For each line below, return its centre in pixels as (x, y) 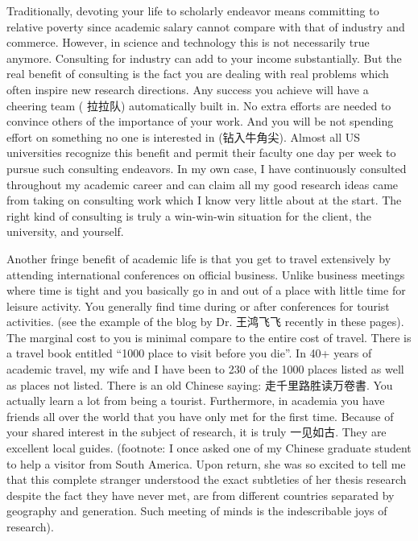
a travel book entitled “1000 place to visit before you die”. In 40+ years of (189, 353)
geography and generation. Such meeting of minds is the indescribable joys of (197, 511)
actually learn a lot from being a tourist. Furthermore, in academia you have (196, 401)
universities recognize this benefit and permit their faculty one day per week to (201, 153)
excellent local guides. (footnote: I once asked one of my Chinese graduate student (209, 448)
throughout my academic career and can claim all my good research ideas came (203, 184)
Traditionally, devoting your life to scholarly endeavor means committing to (193, 10)
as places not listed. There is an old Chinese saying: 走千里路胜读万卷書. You (200, 384)
